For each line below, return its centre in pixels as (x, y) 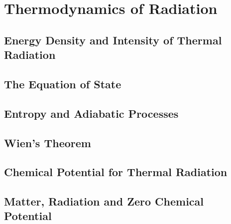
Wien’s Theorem (48, 142)
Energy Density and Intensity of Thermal (113, 40)
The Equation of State (63, 84)
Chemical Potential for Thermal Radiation (116, 172)
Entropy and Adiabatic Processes (91, 113)
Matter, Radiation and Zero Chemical (104, 201)
